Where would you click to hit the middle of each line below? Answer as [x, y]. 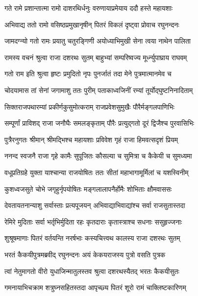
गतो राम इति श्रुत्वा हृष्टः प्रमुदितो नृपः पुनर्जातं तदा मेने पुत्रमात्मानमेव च [88, 74]
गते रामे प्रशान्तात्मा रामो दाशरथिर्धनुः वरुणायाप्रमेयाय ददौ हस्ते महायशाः [89, 8]
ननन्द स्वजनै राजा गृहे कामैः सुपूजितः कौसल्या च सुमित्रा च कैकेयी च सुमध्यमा [98, 156]
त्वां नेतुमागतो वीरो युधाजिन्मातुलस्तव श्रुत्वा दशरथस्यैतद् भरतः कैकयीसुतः [92, 271]
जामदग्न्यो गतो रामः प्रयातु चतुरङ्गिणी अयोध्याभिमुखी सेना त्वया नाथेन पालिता [98, 41]
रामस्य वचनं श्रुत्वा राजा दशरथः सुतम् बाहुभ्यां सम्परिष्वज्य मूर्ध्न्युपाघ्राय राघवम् [96, 57]
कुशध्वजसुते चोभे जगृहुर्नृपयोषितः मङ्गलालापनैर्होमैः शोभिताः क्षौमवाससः [88, 189]
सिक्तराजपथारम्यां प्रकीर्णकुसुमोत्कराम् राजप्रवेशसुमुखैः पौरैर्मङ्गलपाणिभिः [89, 106]
